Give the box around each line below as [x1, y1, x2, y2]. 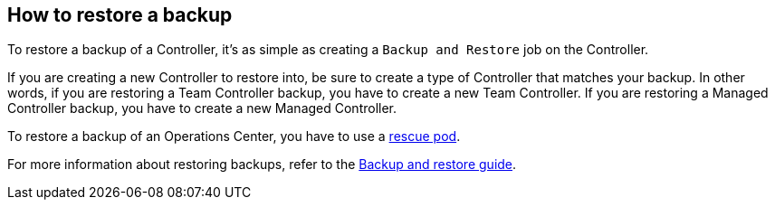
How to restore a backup [7, 4, 233, 26]
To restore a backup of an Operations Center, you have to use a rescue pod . [7, 128, 461, 145]
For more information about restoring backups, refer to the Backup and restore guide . [7, 156, 517, 173]
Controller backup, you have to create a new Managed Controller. [7, 100, 397, 117]
